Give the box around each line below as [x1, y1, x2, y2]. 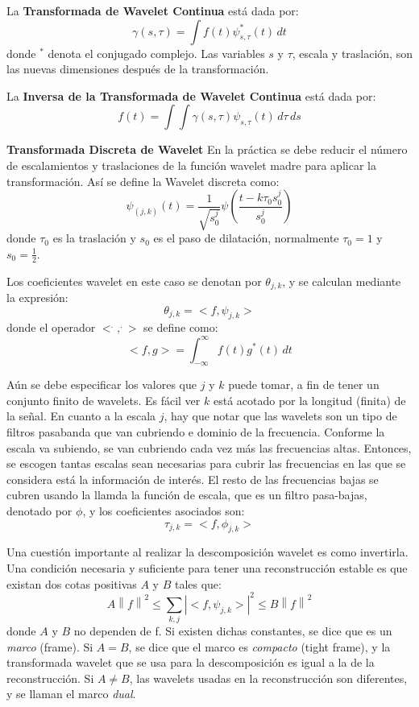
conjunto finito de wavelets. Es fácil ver [6, 391, 201, 408]
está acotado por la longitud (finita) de [213, 391, 406, 408]
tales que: [174, 575, 222, 592]
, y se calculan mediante [282, 272, 401, 289]
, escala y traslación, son [292, 44, 413, 61]
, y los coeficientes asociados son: [82, 502, 245, 519]
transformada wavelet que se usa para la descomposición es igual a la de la [6, 654, 375, 671]
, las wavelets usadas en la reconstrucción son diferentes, [129, 669, 408, 686]
